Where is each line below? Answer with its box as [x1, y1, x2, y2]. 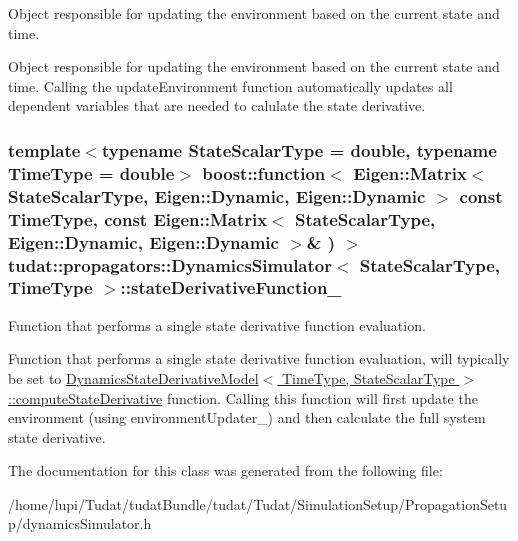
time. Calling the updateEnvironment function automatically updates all [8, 75, 453, 96]
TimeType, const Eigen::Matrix [8, 206, 268, 231]
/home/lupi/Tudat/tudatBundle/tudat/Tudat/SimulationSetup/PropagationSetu [8, 493, 508, 514]
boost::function [202, 160, 326, 185]
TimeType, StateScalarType [281, 367, 455, 388]
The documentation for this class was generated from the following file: [8, 460, 443, 481]
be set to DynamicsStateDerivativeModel [8, 367, 259, 388]
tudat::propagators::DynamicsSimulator [8, 252, 332, 277]
